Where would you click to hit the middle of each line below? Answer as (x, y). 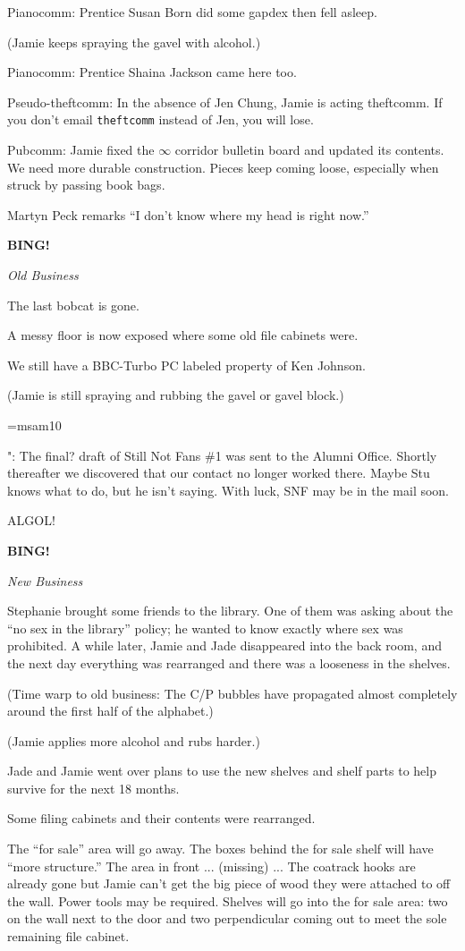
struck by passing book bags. (86, 185)
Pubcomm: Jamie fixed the (81, 150)
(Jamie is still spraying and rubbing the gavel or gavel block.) (176, 395)
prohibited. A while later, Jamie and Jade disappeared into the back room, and (224, 645)
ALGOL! (31, 520)
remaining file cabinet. (68, 936)
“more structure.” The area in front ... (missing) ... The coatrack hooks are (211, 866)
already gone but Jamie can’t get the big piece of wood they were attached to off (229, 883)
